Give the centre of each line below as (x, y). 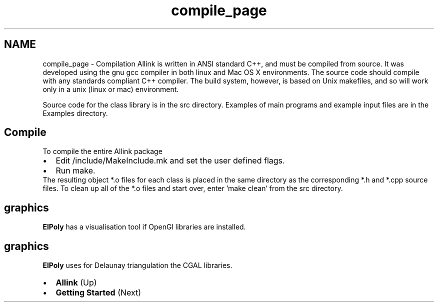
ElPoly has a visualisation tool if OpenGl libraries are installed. (144, 227)
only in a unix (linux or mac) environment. (111, 89)
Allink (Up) (76, 283)
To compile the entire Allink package (102, 151)
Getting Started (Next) (98, 293)
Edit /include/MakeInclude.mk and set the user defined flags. (170, 161)
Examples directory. (75, 113)
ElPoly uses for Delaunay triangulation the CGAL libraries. (137, 265)
